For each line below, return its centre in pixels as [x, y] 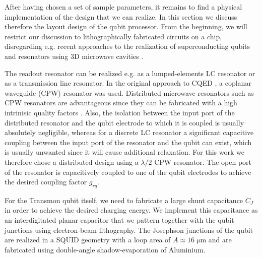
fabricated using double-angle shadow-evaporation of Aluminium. [105, 249]
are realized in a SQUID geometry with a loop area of [88, 240]
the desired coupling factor [46, 182]
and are [220, 240]
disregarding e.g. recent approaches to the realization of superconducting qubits [127, 46]
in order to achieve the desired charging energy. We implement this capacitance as [131, 210]
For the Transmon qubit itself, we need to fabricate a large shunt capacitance [124, 200]
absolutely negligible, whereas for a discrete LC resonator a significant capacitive [129, 132]
